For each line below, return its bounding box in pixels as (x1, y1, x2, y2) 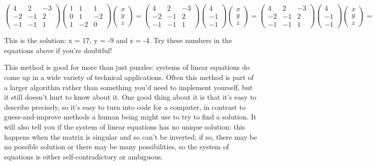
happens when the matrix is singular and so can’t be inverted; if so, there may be (4, 131, 257, 142)
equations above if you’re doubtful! (4, 45, 112, 55)
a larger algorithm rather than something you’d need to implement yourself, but (4, 81, 253, 92)
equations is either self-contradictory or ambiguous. (4, 151, 163, 161)
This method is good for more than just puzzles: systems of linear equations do (4, 62, 250, 72)
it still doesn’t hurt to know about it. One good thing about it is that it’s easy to (4, 92, 256, 102)
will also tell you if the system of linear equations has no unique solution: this (4, 121, 245, 132)
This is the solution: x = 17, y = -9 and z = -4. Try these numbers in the (4, 35, 232, 46)
